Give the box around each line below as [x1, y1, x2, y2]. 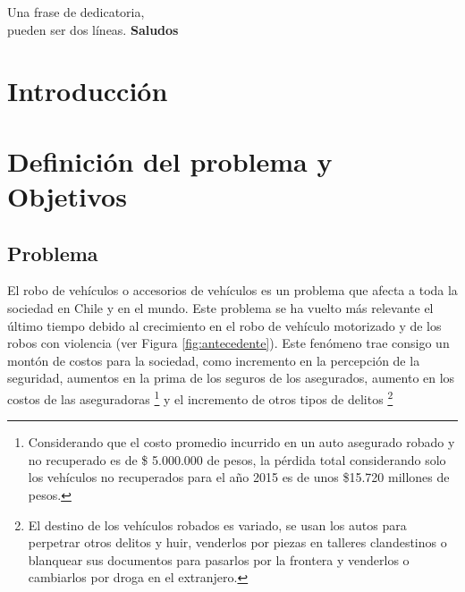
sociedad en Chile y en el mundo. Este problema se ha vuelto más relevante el [7, 298, 434, 317]
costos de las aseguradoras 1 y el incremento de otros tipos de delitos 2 [7, 386, 393, 408]
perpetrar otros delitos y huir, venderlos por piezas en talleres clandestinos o [28, 533, 447, 552]
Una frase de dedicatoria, [7, 3, 145, 21]
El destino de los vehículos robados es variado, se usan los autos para [28, 515, 407, 534]
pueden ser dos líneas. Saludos [7, 20, 179, 38]
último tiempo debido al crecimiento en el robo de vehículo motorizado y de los [7, 316, 442, 334]
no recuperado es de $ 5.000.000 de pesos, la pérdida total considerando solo [28, 450, 446, 469]
